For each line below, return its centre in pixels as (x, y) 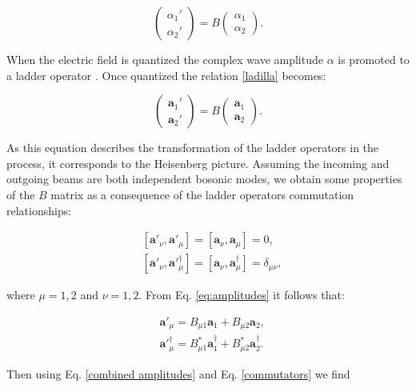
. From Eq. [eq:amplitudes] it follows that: (242, 295)
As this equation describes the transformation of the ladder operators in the (193, 148)
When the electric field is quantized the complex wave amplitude (165, 59)
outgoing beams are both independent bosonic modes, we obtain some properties (204, 179)
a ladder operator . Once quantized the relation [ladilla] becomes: (166, 75)
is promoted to (374, 59)
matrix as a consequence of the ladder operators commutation (202, 194)
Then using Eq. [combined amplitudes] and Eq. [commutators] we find (178, 373)
